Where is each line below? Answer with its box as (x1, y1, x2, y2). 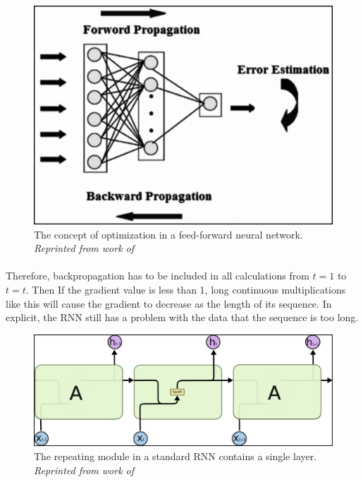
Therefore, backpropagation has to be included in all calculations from (6, 268, 309, 283)
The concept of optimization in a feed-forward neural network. (34, 227, 303, 241)
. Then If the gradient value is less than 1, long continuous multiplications (25, 282, 346, 296)
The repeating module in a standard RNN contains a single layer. (34, 448, 317, 463)
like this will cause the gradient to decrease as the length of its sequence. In (6, 296, 332, 311)
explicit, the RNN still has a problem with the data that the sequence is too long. (6, 310, 359, 325)
